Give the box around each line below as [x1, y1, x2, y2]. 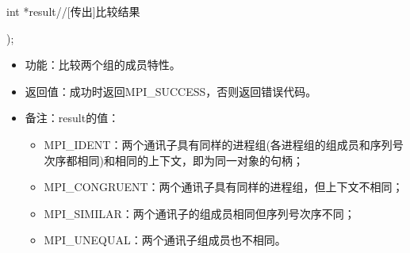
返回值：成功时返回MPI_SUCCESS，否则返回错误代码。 [25, 82, 317, 99]
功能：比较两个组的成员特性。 [25, 56, 181, 73]
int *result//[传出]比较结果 [6, 3, 140, 19]
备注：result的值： [25, 109, 120, 126]
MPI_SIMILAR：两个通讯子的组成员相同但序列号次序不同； [44, 205, 355, 221]
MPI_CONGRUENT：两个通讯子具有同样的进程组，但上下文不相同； [44, 178, 404, 195]
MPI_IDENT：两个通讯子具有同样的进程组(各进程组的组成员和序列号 [44, 136, 404, 152]
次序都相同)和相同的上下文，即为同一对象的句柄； [44, 151, 305, 168]
